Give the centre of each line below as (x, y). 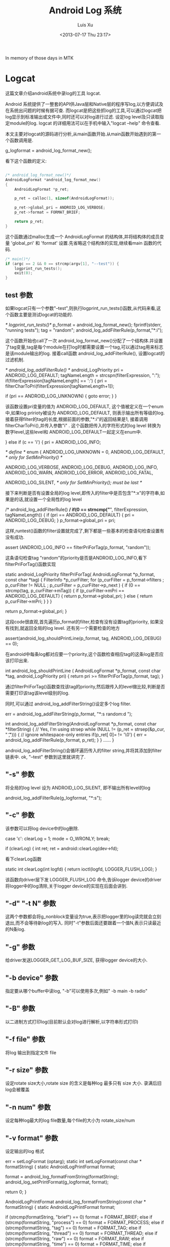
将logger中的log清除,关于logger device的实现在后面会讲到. (66, 886)
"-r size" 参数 (27, 1070)
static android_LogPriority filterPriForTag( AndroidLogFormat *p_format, (80, 574)
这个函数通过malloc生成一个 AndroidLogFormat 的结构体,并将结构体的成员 (82, 237)
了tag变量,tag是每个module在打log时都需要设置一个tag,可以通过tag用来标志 (84, 347)
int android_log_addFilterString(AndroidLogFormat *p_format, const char (81, 723)
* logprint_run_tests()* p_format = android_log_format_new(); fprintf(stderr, (83, 325)
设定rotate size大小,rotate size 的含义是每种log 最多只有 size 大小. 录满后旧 (83, 1083)
